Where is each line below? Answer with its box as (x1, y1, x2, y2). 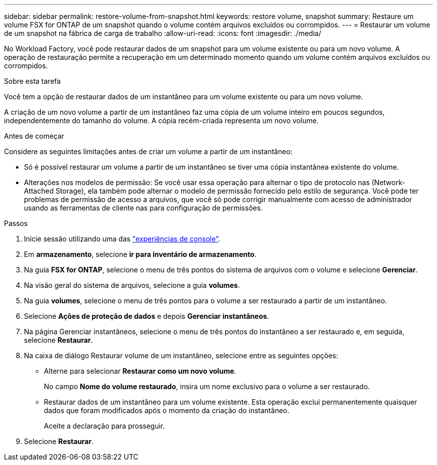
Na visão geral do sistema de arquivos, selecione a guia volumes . (24, 281, 240, 289)
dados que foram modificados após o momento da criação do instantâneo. (44, 406, 289, 415)
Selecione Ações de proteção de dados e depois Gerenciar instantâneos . (24, 312, 269, 320)
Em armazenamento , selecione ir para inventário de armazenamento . (24, 250, 256, 258)
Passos (4, 219, 28, 228)
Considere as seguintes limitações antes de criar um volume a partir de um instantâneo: (4, 147, 293, 156)
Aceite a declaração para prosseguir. (44, 422, 165, 430)
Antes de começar (4, 132, 64, 140)
